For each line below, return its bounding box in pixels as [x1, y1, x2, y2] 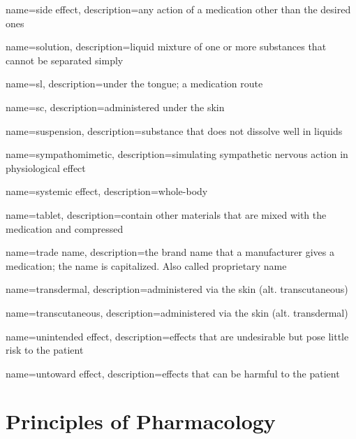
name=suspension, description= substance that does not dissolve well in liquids [6, 123, 343, 138]
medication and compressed [6, 221, 124, 236]
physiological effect [6, 160, 86, 175]
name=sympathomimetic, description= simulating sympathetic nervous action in [6, 147, 348, 161]
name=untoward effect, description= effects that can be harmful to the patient [6, 366, 340, 380]
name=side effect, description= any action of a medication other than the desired [6, 2, 351, 16]
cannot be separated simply [6, 52, 124, 67]
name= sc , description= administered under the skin [6, 99, 225, 114]
